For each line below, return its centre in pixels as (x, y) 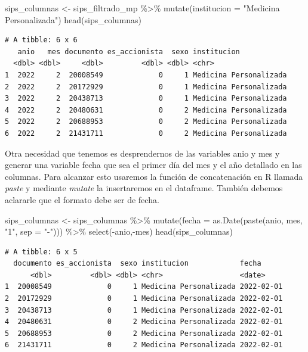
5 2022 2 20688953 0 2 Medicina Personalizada (146, 122)
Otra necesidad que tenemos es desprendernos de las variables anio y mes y (142, 153)
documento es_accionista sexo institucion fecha (137, 264)
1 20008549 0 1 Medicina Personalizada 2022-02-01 (144, 287)
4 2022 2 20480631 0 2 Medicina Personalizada (146, 110)
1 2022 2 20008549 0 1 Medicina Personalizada (146, 75)
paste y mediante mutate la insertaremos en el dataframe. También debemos (144, 188)
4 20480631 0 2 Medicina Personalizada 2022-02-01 (144, 322)
